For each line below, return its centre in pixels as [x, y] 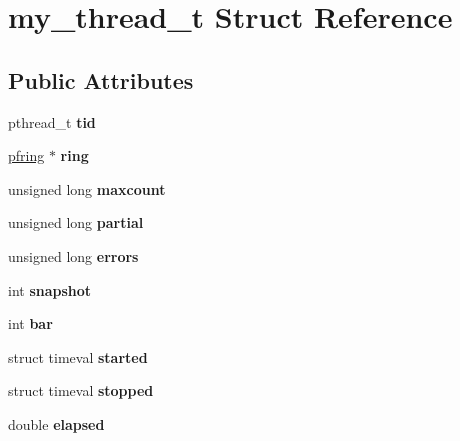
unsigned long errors [73, 255]
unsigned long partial [76, 222]
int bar [30, 323]
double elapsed [56, 423]
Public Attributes [101, 79]
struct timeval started [78, 356]
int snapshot [50, 289]
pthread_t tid [52, 121]
